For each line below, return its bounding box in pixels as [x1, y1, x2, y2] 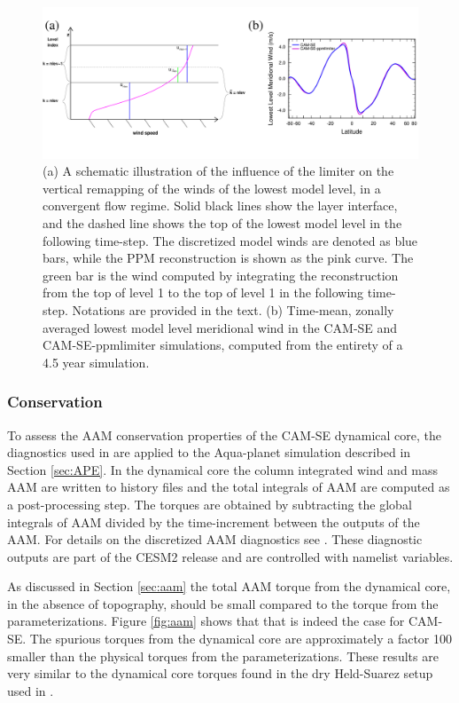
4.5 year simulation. [43, 352, 150, 371]
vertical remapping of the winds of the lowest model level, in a [43, 178, 381, 197]
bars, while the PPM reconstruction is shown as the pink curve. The [43, 249, 414, 267]
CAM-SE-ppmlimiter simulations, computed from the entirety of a [43, 336, 403, 354]
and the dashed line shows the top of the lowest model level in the [43, 213, 402, 232]
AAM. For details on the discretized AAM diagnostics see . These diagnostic [7, 530, 423, 549]
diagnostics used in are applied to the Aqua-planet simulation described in [7, 443, 411, 462]
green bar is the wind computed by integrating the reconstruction [43, 265, 399, 284]
